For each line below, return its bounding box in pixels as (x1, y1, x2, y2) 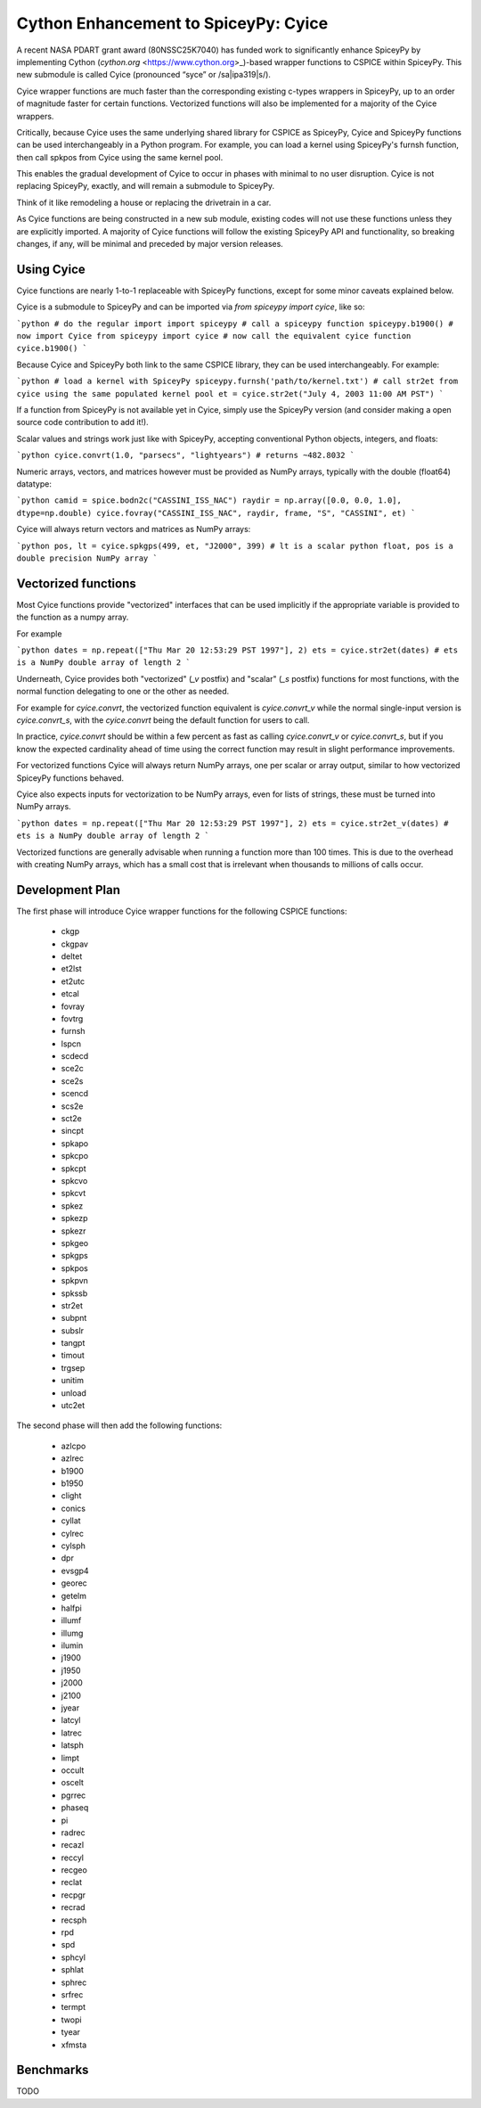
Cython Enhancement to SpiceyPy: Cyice (16, 13, 329, 33)
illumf (61, 1615, 82, 1626)
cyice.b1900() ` (16, 343, 88, 354)
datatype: (16, 479, 53, 489)
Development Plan (16, 882, 120, 898)
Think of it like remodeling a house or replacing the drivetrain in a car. (16, 197, 272, 208)
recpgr (61, 1890, 86, 1900)
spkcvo (61, 1176, 88, 1185)
